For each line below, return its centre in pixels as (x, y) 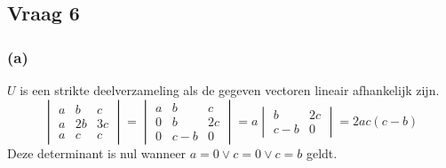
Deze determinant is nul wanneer (96, 152)
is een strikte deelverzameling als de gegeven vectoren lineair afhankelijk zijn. (230, 90)
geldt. (322, 152)
